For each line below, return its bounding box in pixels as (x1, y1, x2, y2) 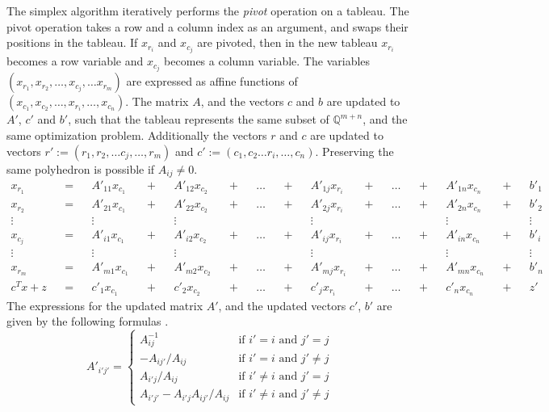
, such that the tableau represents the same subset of (68, 111, 329, 128)
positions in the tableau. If (6, 34, 138, 51)
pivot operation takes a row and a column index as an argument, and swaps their (6, 18, 409, 35)
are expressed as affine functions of (126, 73, 298, 90)
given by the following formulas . (6, 313, 169, 330)
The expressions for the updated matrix (6, 296, 203, 313)
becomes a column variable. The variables (164, 53, 371, 69)
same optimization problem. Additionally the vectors (6, 126, 267, 143)
